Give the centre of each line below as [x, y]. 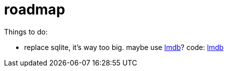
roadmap [35, 9]
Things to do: [26, 31]
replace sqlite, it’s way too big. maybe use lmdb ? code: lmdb [124, 47]
